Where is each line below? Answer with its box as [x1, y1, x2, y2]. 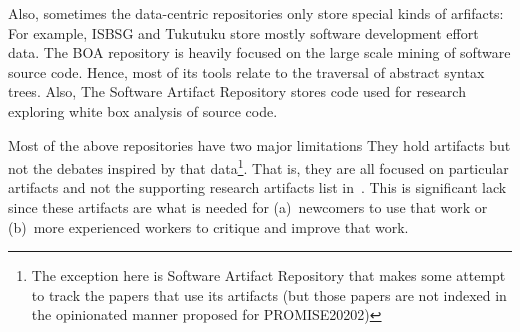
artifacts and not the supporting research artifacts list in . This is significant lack [8, 177, 507, 198]
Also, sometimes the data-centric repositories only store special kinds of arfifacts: [8, 3, 504, 23]
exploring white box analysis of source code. [8, 100, 278, 121]
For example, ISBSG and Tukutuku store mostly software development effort [8, 22, 479, 43]
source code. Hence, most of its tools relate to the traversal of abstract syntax [8, 61, 485, 82]
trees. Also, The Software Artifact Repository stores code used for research [8, 81, 466, 102]
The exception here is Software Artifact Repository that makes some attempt [31, 265, 506, 286]
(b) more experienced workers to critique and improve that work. [8, 216, 409, 237]
